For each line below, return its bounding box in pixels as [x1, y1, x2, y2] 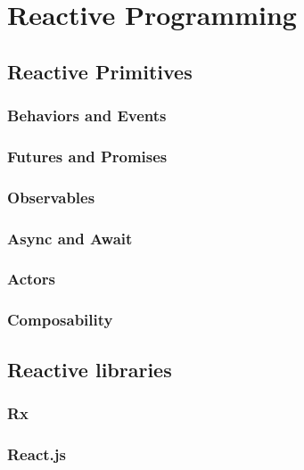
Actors [7, 268, 55, 290]
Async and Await [7, 227, 133, 249]
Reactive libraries [7, 355, 172, 383]
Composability [7, 309, 113, 331]
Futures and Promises [7, 144, 168, 167]
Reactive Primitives [7, 57, 193, 85]
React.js [7, 442, 66, 465]
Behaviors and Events [7, 104, 167, 127]
